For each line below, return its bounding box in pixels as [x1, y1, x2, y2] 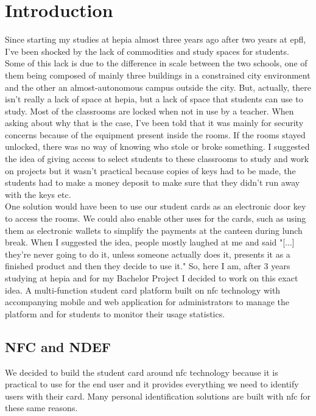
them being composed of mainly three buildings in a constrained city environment [5, 68, 311, 81]
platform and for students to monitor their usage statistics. [5, 307, 225, 320]
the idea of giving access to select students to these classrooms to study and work [5, 152, 309, 165]
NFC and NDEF [5, 337, 111, 356]
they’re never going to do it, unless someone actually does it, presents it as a [5, 247, 290, 260]
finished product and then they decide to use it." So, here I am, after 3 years [5, 259, 290, 272]
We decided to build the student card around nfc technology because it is [5, 365, 278, 378]
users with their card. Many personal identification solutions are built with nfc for [5, 389, 311, 402]
